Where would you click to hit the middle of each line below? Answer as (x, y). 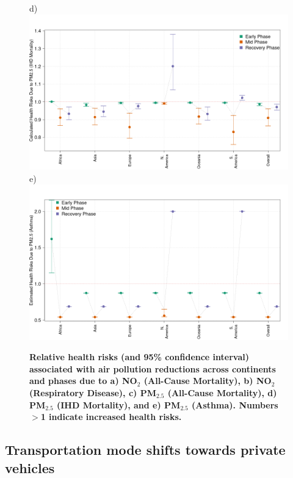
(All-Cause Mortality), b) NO (208, 381)
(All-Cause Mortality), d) (222, 392)
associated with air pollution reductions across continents (153, 368)
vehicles (30, 467)
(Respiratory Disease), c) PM (93, 392)
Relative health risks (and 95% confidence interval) (139, 357)
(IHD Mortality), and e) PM (118, 404)
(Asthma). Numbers (235, 404)
